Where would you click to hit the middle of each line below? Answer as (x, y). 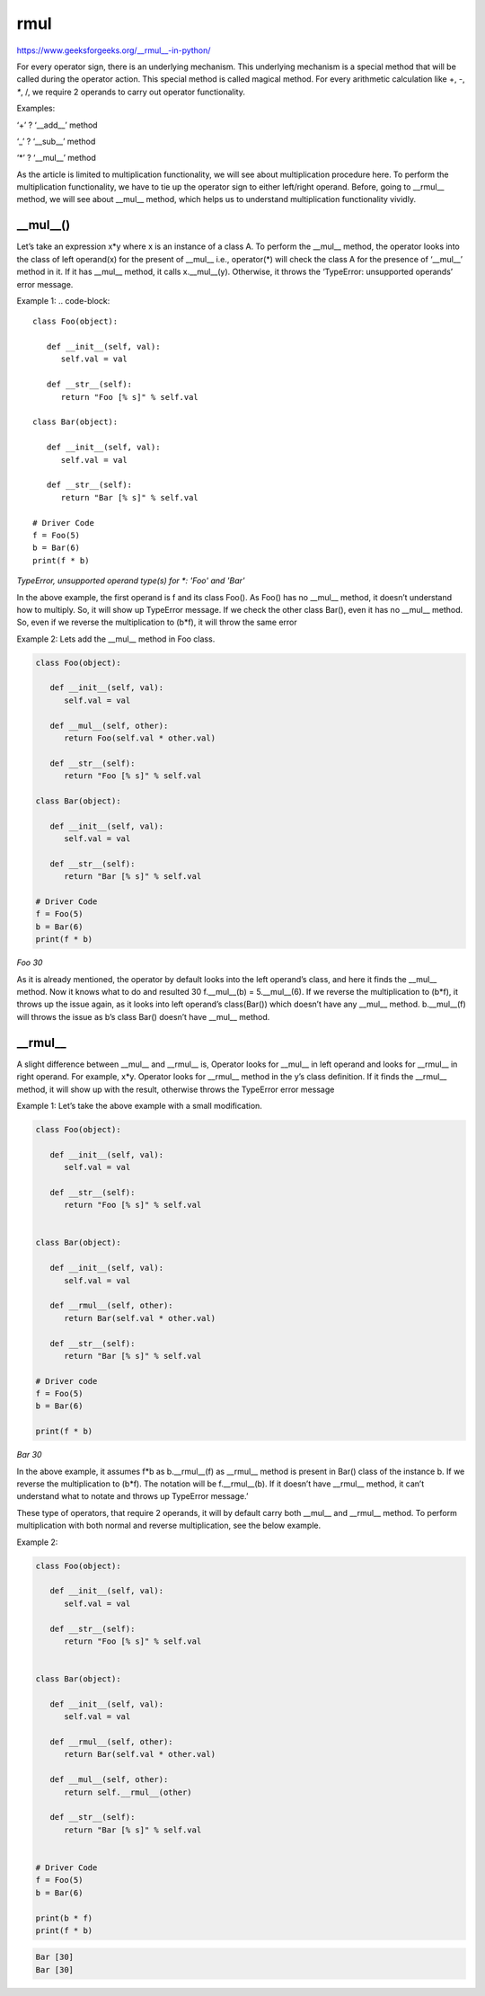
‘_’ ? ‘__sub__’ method (56, 141)
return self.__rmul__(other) (128, 1792)
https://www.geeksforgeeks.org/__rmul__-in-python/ (114, 50)
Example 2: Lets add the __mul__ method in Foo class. (116, 639)
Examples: (36, 109)
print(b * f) (64, 1918)
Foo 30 (30, 963)
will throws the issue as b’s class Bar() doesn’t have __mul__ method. (143, 1016)
